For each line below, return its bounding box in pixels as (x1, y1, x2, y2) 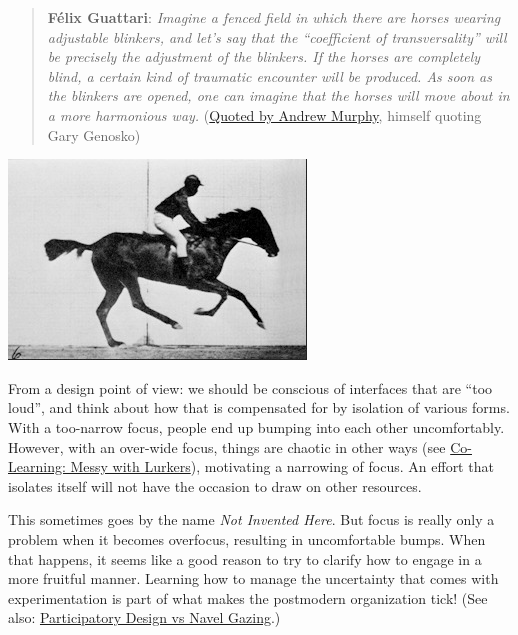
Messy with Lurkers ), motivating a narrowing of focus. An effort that (70, 456, 494, 477)
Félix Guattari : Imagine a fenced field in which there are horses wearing (47, 7, 501, 27)
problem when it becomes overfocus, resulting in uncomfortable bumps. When (8, 528, 486, 549)
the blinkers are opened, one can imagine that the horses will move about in (47, 85, 510, 106)
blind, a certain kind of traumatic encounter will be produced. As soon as (47, 65, 492, 86)
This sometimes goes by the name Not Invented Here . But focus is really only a (8, 509, 495, 530)
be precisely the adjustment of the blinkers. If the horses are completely (47, 46, 481, 67)
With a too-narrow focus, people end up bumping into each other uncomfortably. (8, 416, 505, 437)
